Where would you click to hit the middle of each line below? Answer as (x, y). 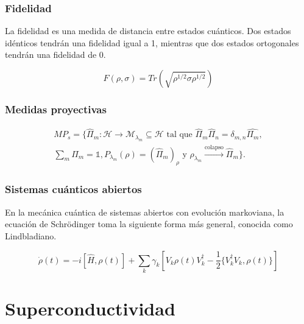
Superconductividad (90, 308)
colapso (214, 147)
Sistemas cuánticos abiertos (73, 189)
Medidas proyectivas (56, 109)
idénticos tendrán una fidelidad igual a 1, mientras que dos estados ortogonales (152, 42)
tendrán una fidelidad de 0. (55, 55)
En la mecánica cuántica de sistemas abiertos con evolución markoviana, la (145, 212)
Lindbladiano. (31, 235)
